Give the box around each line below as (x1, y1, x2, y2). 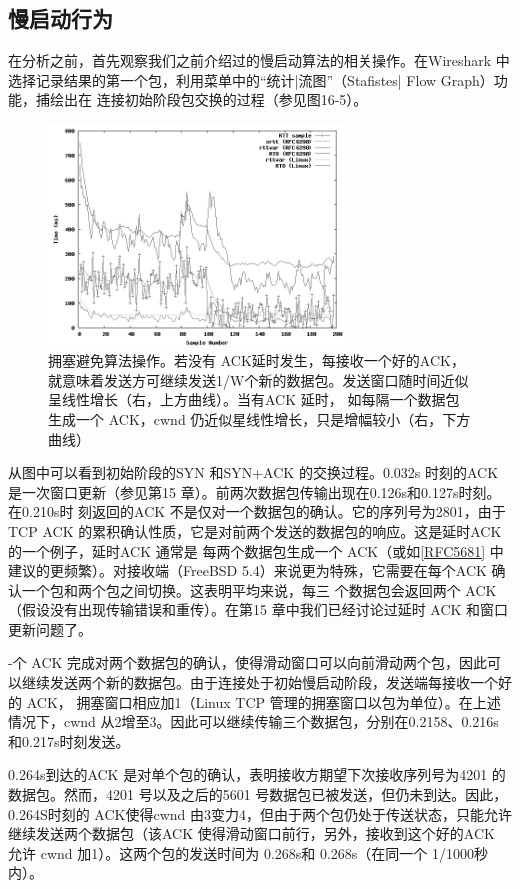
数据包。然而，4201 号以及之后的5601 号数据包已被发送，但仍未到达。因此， (8, 784, 508, 805)
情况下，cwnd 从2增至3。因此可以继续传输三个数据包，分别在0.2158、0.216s (8, 711, 499, 732)
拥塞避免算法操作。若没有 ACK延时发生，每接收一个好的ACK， (48, 350, 465, 371)
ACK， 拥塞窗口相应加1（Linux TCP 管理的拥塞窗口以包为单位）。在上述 (26, 691, 501, 712)
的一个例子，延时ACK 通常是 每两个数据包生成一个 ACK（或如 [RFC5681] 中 (8, 540, 504, 561)
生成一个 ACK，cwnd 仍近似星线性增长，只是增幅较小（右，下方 (48, 408, 471, 429)
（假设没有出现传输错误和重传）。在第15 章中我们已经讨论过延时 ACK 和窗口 (8, 599, 509, 620)
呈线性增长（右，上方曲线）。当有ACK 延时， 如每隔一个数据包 (48, 389, 460, 410)
